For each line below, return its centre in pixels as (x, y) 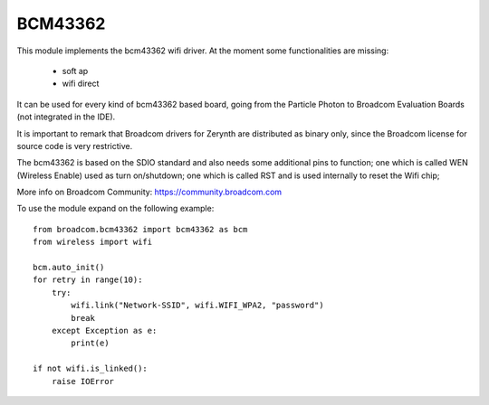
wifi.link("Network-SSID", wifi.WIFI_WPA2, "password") (198, 306)
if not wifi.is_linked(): (91, 369)
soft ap (75, 71)
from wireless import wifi (93, 242)
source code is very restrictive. (75, 146)
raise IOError (83, 381)
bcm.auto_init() (69, 268)
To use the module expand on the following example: (115, 209)
